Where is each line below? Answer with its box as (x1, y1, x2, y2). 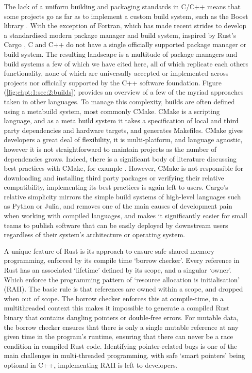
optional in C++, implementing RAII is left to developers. (4, 359, 178, 370)
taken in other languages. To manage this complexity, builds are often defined (4, 96, 235, 106)
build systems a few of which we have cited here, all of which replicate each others (4, 58, 249, 68)
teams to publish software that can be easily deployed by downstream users (4, 220, 228, 230)
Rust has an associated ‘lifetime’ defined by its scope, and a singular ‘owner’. (4, 265, 232, 275)
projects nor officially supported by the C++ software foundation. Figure (4, 77, 222, 87)
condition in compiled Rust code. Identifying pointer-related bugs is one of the (4, 341, 237, 351)
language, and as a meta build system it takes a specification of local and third (4, 115, 239, 126)
